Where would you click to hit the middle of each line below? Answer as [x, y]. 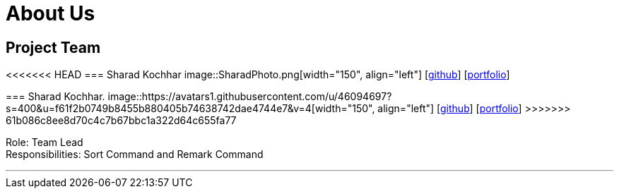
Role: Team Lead [45, 143]
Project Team [53, 47]
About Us [51, 13]
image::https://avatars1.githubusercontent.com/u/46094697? [250, 97]
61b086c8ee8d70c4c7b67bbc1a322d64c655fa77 [121, 121]
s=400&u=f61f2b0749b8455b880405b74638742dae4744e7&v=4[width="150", [190, 109]
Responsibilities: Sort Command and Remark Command [135, 154]
